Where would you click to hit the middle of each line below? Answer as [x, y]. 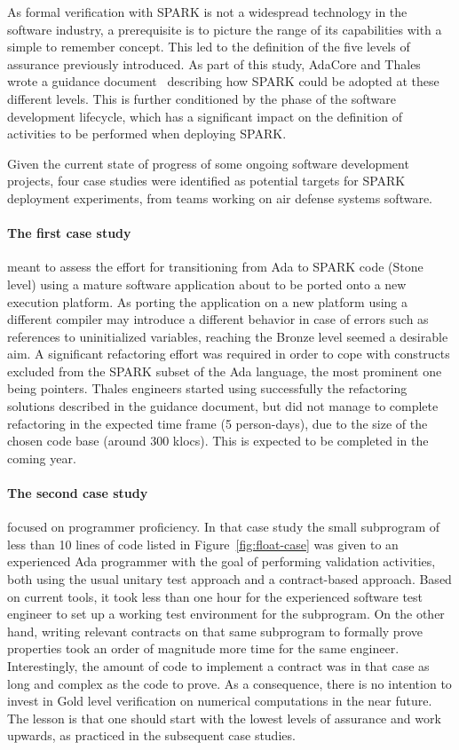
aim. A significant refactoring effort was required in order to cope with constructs [229, 354]
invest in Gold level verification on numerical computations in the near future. [220, 701]
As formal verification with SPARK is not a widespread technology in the [207, 12]
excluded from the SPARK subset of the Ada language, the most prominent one [225, 371]
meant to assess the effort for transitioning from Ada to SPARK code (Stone [215, 267]
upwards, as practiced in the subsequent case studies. [151, 735]
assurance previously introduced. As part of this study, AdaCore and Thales [214, 63]
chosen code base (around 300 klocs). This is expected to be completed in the [218, 441]
